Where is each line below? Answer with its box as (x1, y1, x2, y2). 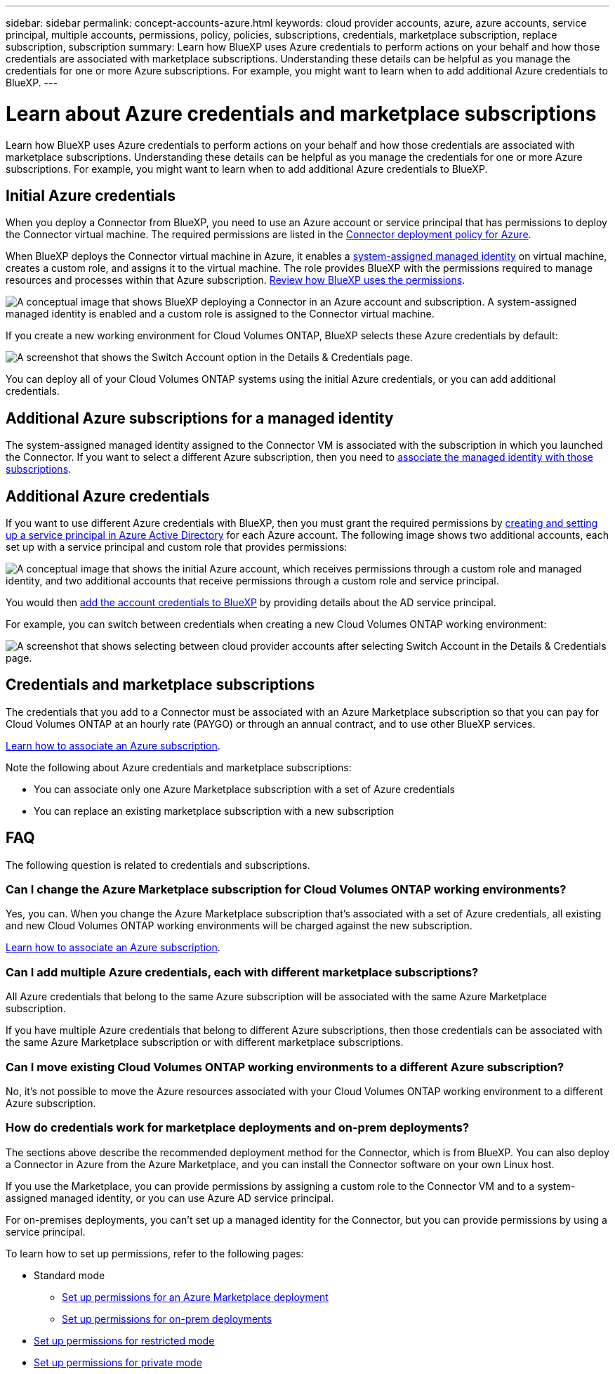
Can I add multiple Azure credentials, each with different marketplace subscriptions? (6, 964, 479, 979)
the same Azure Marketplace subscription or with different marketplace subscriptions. (6, 1036, 404, 1049)
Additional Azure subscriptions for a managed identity (6, 409, 394, 427)
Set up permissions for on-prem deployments (62, 1312, 272, 1325)
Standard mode (34, 1269, 105, 1281)
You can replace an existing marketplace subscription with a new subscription (34, 804, 395, 817)
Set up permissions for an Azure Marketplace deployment (62, 1290, 329, 1303)
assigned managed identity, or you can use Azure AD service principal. (6, 1191, 334, 1204)
